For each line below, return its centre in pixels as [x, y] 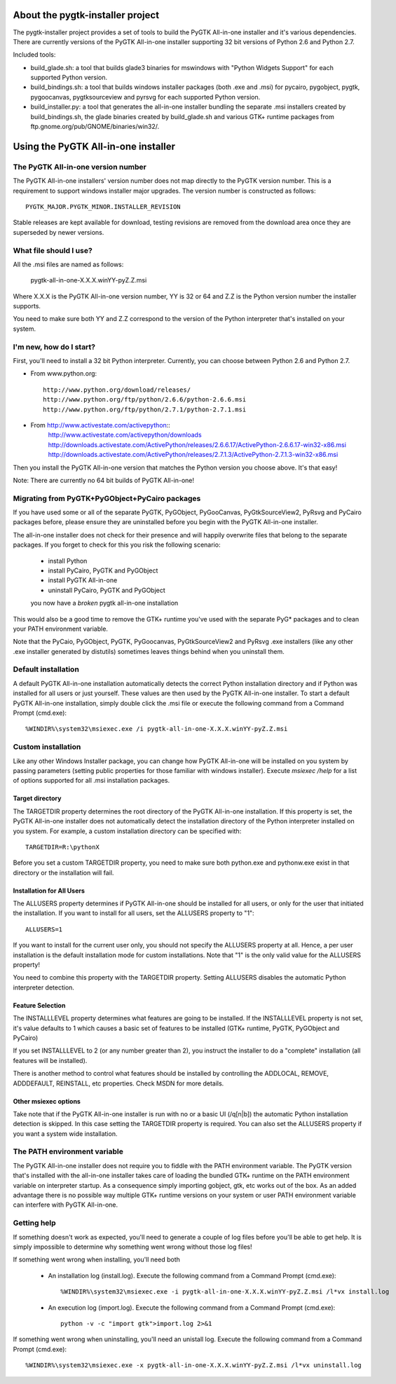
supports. [27, 306]
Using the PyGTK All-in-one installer [94, 146]
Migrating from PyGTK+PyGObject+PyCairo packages [107, 498]
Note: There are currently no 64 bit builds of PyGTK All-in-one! [104, 480]
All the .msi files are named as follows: [68, 264]
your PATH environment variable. [61, 629]
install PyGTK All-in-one [83, 580]
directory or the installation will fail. [63, 872]
